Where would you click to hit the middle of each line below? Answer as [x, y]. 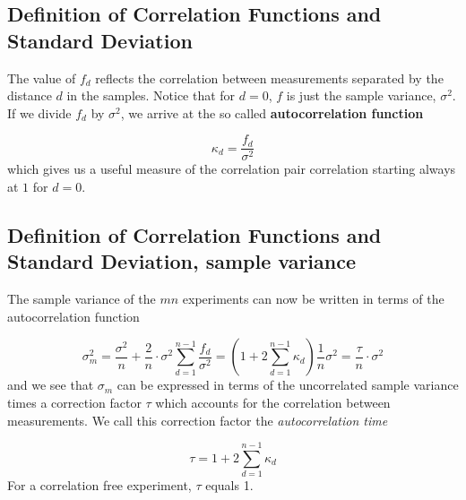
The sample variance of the [82, 299]
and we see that [51, 385]
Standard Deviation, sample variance [182, 261]
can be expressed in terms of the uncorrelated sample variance [288, 385]
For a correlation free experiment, [99, 485]
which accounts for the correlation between [273, 402]
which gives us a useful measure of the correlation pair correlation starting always [232, 169]
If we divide [39, 112]
